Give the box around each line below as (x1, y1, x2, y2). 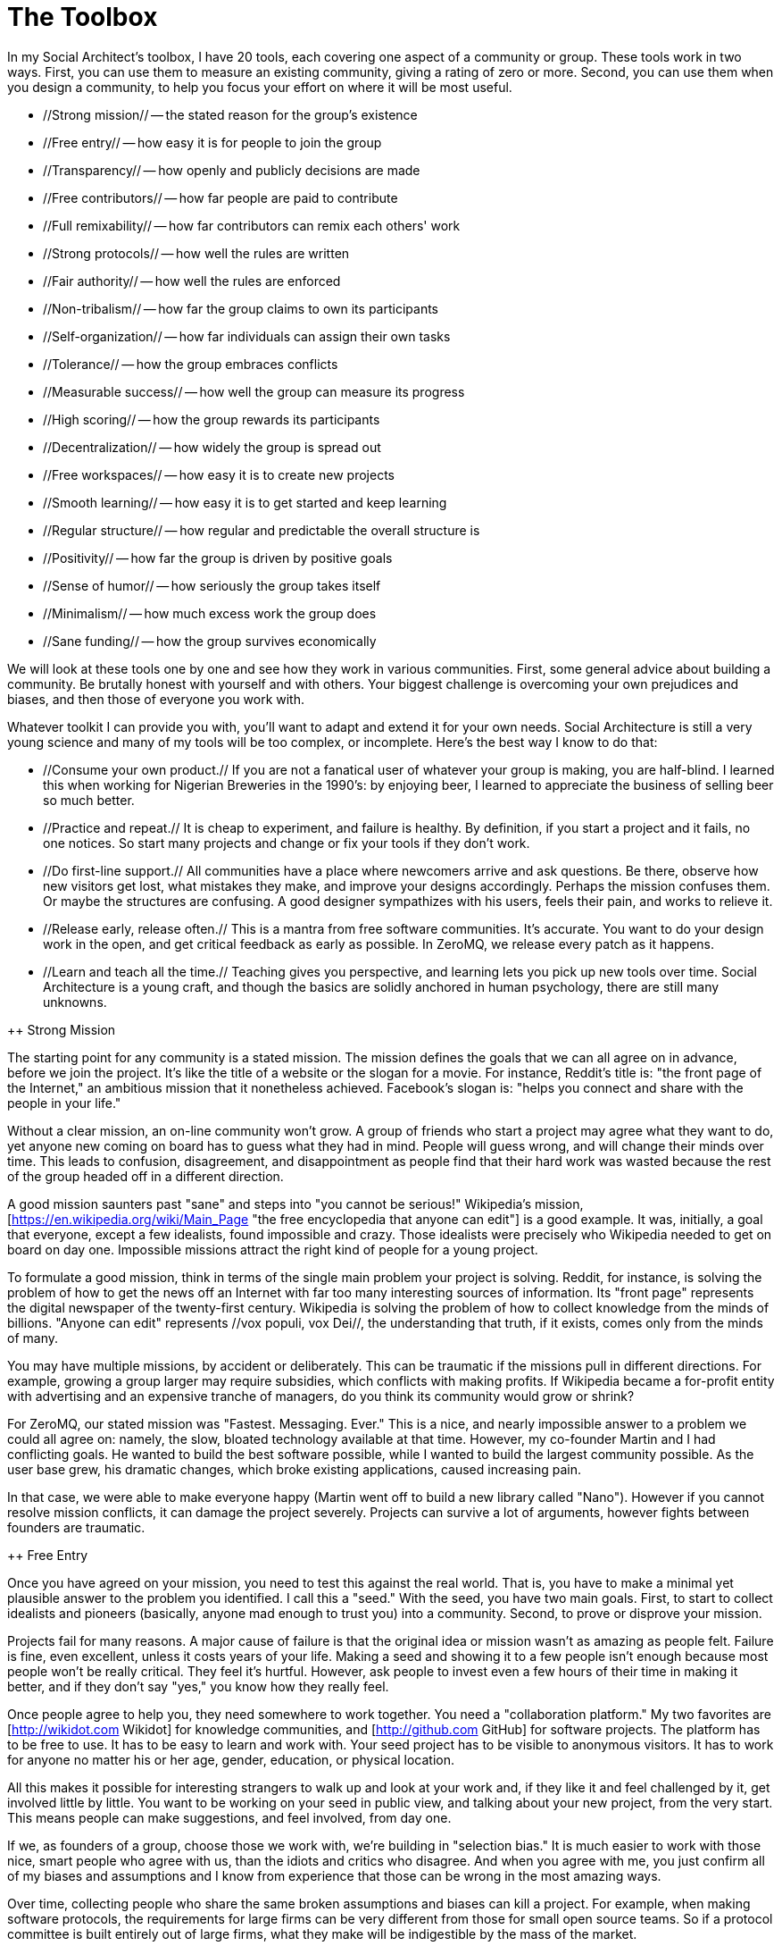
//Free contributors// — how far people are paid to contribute (43, 189, 398, 206)
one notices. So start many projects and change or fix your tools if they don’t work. (43, 835, 530, 851)
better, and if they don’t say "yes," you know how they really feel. (7, 1678, 389, 1694)
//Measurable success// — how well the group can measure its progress (43, 383, 465, 399)
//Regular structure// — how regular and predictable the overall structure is (43, 522, 480, 538)
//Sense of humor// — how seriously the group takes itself (43, 577, 381, 593)
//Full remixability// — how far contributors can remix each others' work (43, 217, 461, 233)
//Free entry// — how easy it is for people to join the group (43, 134, 382, 150)
